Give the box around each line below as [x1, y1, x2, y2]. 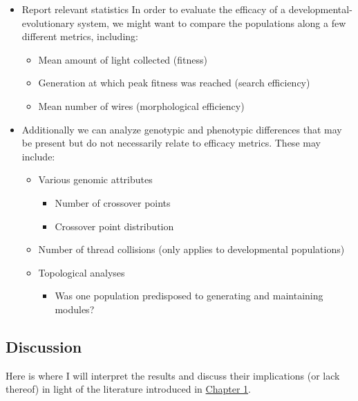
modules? [55, 301, 95, 316]
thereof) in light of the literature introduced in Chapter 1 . [6, 382, 251, 396]
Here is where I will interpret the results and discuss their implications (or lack [6, 368, 340, 382]
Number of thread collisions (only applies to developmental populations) [38, 242, 345, 257]
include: [21, 149, 55, 163]
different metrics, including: [21, 29, 138, 44]
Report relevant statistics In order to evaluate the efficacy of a [21, 2, 286, 16]
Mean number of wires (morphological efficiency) [38, 98, 245, 113]
